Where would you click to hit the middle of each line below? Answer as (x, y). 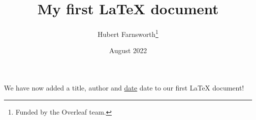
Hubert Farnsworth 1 (128, 33)
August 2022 (128, 50)
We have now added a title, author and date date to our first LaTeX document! (124, 87)
